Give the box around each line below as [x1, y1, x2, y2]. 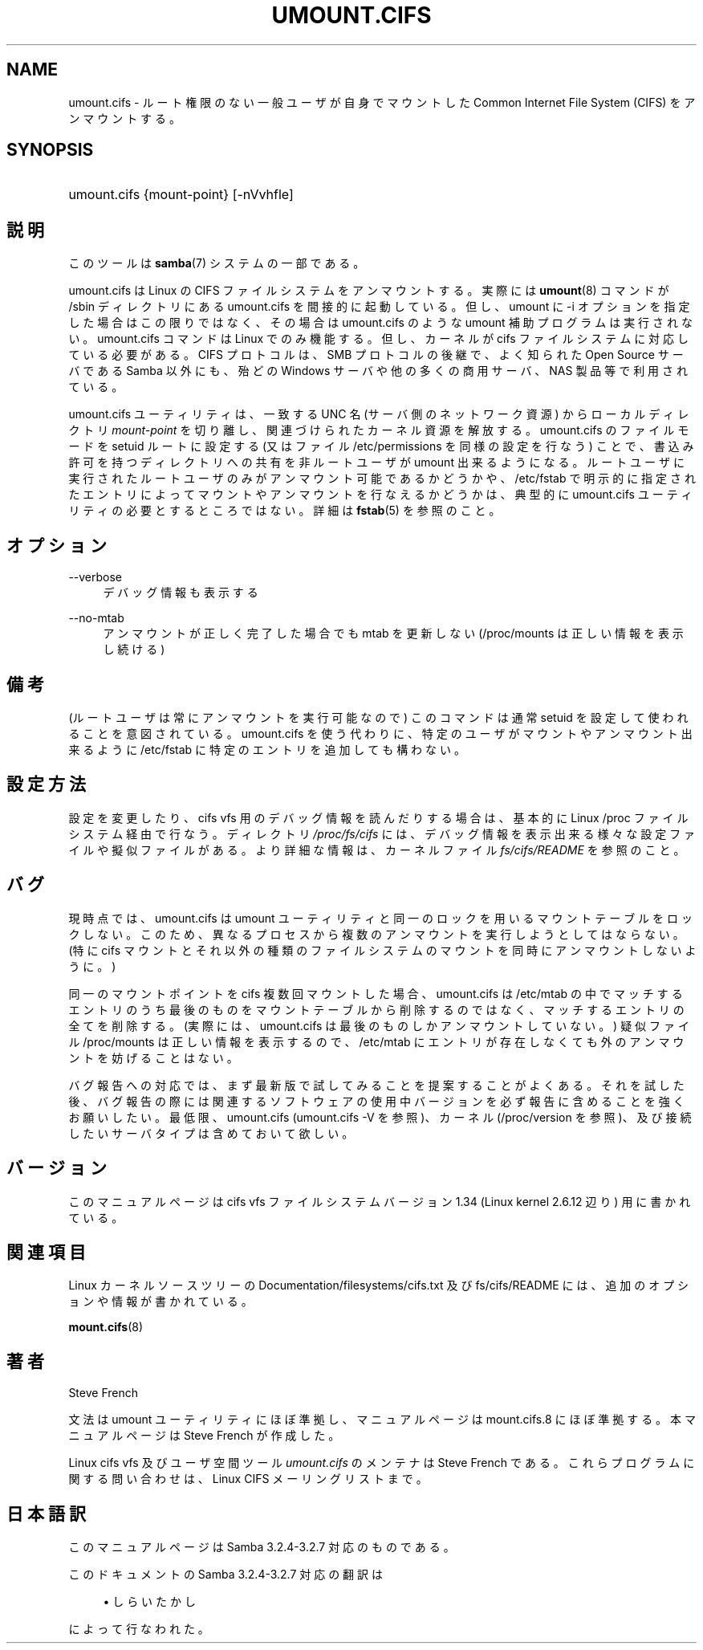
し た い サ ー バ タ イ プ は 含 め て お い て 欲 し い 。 [68, 1126, 354, 1140]
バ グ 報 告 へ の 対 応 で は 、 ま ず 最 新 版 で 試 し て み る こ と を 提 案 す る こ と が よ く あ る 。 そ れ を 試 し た [68, 1078, 685, 1092]
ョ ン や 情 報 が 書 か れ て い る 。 [68, 1294, 253, 1309]
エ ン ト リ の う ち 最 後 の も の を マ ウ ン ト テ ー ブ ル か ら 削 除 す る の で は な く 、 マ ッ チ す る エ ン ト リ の [68, 1002, 685, 1016]
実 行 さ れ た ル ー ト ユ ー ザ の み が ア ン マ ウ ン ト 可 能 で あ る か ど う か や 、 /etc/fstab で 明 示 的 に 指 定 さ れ [68, 471, 696, 486]
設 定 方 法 [6, 774, 86, 795]
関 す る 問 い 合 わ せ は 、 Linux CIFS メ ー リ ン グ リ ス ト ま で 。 [68, 1472, 428, 1486]
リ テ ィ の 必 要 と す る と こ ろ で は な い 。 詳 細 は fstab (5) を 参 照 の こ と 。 [68, 503, 501, 518]
